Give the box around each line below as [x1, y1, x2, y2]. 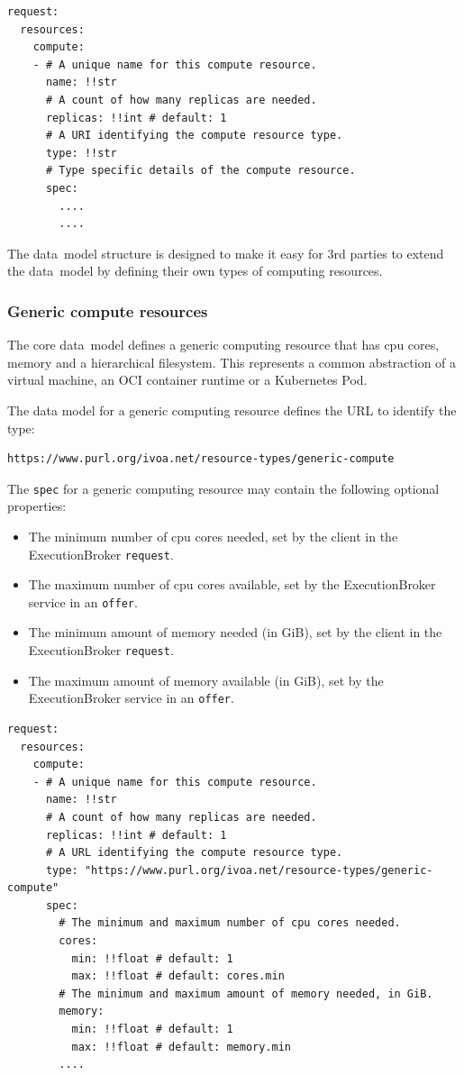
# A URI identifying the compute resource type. [45, 129, 343, 142]
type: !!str [45, 146, 117, 159]
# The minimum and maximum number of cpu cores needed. [59, 916, 401, 930]
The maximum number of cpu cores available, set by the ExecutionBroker [28, 575, 436, 594]
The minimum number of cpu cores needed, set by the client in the [28, 526, 398, 545]
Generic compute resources [7, 299, 208, 322]
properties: [7, 497, 67, 515]
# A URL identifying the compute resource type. [45, 846, 343, 860]
